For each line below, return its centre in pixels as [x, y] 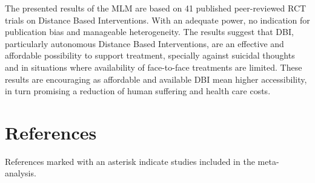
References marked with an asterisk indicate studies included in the [130, 161]
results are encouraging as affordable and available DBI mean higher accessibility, [156, 79]
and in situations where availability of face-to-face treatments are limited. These [154, 67]
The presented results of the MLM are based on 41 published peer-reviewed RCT [156, 8]
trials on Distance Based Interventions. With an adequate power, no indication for [157, 20]
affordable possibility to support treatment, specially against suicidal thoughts [150, 55]
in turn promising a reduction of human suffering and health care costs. [138, 91]
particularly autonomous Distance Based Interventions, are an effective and [144, 43]
